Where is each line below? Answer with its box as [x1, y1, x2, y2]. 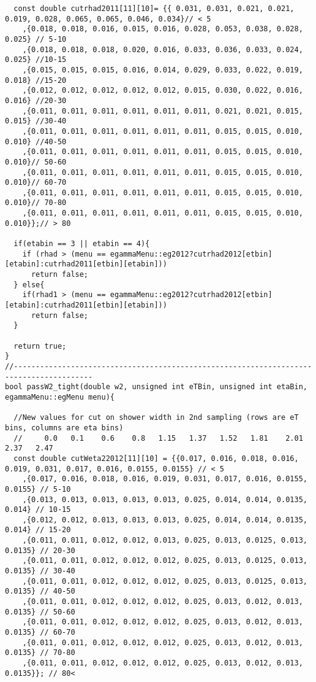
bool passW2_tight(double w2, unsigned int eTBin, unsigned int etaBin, [5, 382, 307, 392]
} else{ [13, 280, 45, 289]
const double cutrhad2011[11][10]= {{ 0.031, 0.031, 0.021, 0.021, [13, 4, 295, 13]
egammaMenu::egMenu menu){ [5, 392, 115, 401]
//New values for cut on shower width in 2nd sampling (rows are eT [13, 413, 299, 422]
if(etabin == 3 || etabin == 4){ [13, 239, 150, 249]
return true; [13, 341, 67, 351]
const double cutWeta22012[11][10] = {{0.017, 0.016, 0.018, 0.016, [13, 454, 299, 463]
